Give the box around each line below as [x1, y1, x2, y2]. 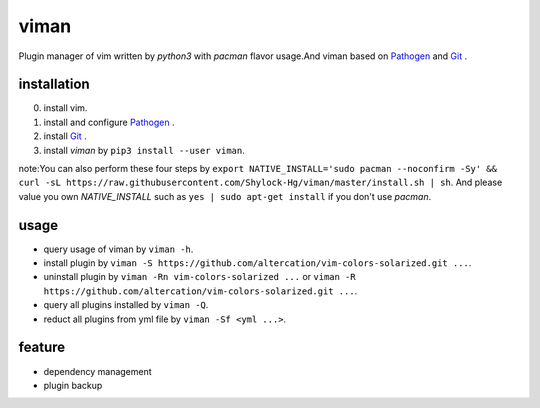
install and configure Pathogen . [43, 116, 175, 128]
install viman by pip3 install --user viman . [43, 144, 245, 156]
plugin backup [43, 379, 103, 391]
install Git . [43, 130, 87, 142]
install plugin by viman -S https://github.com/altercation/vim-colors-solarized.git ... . [43, 257, 472, 269]
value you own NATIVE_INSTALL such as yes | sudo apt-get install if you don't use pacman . [18, 190, 432, 202]
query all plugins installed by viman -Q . [43, 299, 209, 311]
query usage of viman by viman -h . [43, 243, 194, 255]
